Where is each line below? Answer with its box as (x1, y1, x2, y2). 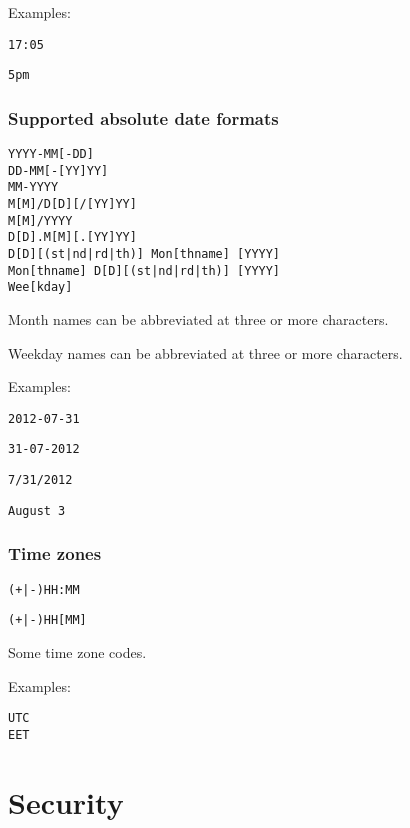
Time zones (8, 541, 102, 566)
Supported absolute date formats (8, 105, 279, 130)
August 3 (8, 503, 66, 518)
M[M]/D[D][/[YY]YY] (8, 197, 137, 212)
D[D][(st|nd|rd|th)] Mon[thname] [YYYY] (8, 247, 281, 262)
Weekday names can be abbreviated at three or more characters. (8, 342, 403, 363)
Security (8, 781, 124, 822)
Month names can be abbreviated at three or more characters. (8, 309, 389, 330)
